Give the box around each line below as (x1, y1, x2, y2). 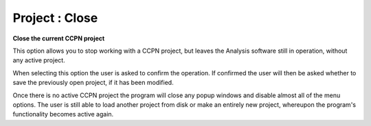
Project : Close (12, 10, 98, 25)
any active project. (12, 56, 65, 64)
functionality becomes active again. (12, 110, 114, 118)
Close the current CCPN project (12, 34, 105, 42)
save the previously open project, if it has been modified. (12, 79, 175, 87)
